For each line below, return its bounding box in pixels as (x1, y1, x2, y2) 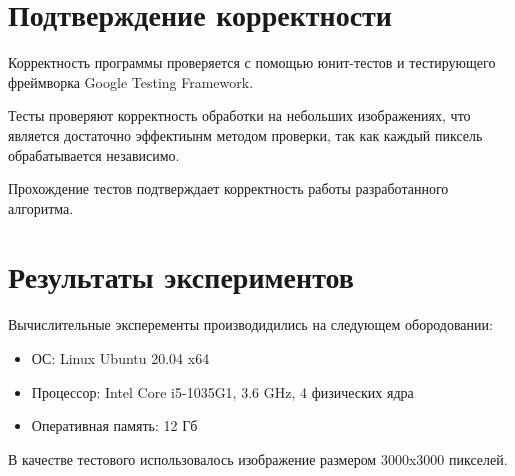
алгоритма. (8, 197, 74, 218)
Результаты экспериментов (8, 256, 354, 297)
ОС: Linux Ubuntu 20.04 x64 (31, 348, 210, 368)
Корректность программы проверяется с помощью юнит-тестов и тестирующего (8, 52, 496, 73)
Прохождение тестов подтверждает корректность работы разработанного (8, 178, 449, 199)
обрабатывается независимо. (8, 144, 180, 165)
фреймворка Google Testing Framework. (8, 71, 254, 92)
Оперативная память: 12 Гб (31, 415, 198, 436)
